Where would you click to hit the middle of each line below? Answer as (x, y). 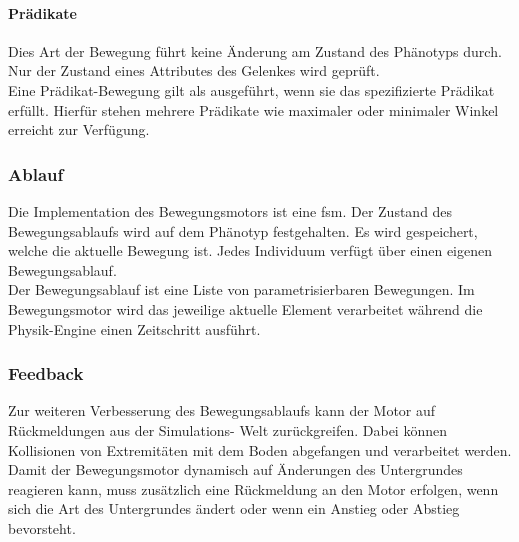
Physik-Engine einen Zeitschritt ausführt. (134, 328)
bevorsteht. (42, 527)
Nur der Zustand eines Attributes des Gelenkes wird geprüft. (194, 70)
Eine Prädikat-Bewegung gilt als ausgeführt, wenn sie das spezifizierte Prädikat (251, 89)
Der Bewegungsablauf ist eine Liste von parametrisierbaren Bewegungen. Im (241, 289)
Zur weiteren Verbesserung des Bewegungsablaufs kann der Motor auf (222, 410)
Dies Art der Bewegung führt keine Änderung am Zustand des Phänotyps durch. (255, 50)
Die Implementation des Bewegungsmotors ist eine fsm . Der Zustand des (230, 210)
